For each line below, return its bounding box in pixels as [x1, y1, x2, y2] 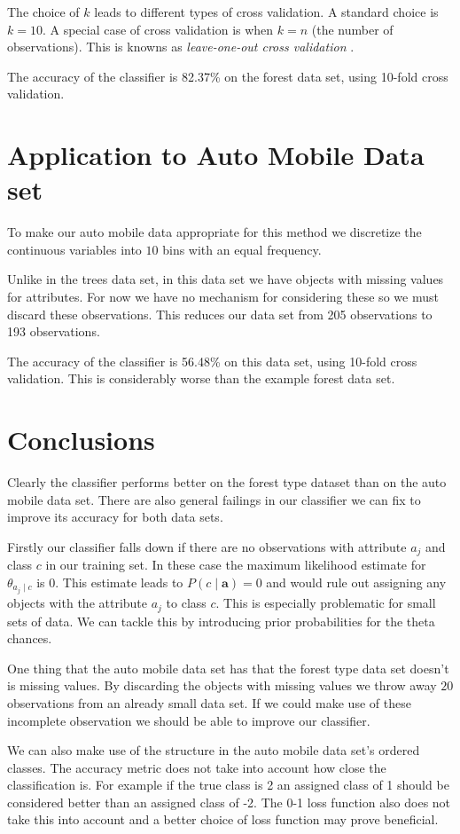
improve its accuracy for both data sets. [7, 507, 223, 526]
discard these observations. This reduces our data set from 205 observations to [7, 304, 433, 323]
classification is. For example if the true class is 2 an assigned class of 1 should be [7, 775, 449, 794]
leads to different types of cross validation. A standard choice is [94, 3, 439, 20]
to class [166, 594, 207, 612]
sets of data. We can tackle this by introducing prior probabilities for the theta [7, 611, 435, 630]
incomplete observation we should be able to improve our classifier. [7, 711, 370, 729]
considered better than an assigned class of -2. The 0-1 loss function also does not [7, 792, 451, 811]
